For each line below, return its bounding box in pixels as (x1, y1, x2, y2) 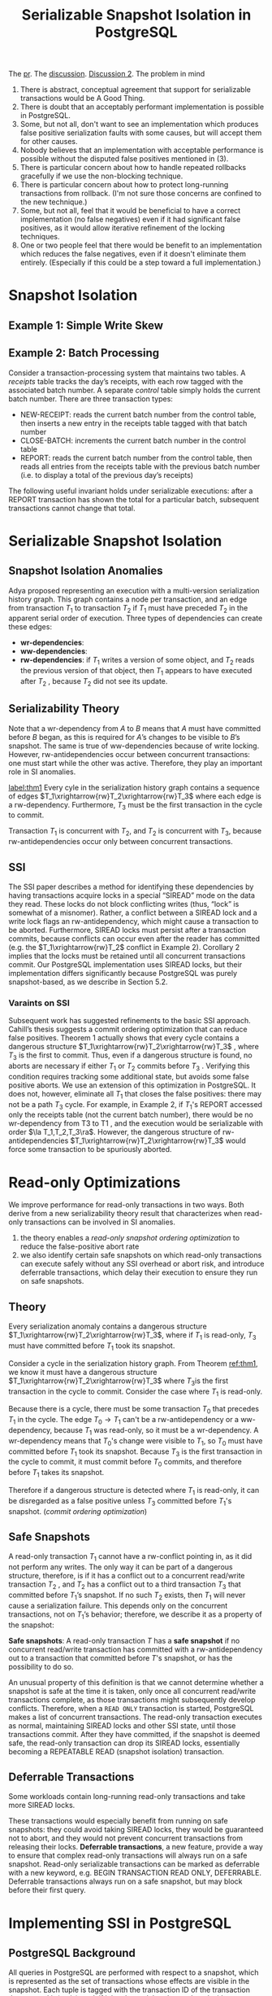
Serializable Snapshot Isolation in (21, 6, 252, 24)
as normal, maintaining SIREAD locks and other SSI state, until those (8, 1720, 236, 1731)
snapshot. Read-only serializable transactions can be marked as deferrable (8, 1859, 260, 1869)
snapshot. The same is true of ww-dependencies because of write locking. (8, 741, 260, 751)
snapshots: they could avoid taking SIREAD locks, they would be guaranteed (8, 1825, 264, 1835)
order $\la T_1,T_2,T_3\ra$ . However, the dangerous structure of (8, 1127, 221, 1137)
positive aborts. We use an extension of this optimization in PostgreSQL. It (8, 1080, 257, 1090)
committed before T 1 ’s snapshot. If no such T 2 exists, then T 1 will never (8, 1590, 246, 1601)
